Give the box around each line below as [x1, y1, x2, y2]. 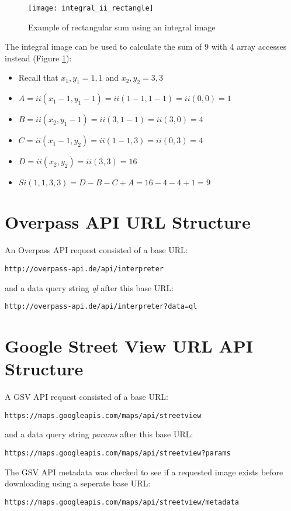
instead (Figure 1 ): [5, 51, 72, 64]
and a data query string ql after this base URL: [5, 281, 174, 294]
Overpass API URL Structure [5, 210, 251, 234]
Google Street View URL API [5, 334, 253, 358]
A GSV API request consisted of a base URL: [5, 391, 168, 403]
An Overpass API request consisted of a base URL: [5, 244, 188, 256]
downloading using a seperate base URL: [5, 477, 151, 489]
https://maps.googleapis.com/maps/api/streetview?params [5, 449, 231, 458]
